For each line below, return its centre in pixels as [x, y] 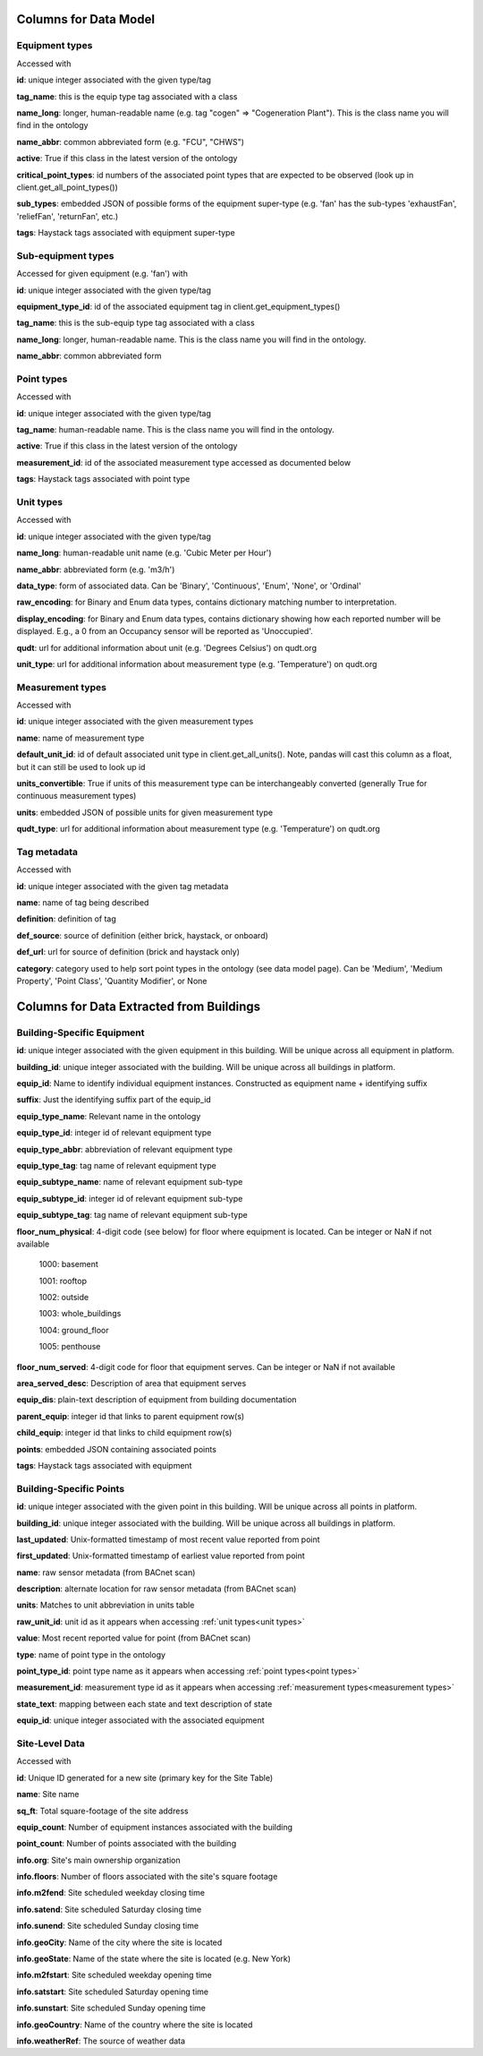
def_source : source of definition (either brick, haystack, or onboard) [142, 935]
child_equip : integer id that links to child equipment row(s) [124, 1433]
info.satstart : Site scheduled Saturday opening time [113, 1992]
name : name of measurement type [80, 738]
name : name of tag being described [83, 903]
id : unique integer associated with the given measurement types [135, 722]
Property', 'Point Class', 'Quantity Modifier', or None [112, 981]
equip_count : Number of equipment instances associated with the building [155, 1827]
